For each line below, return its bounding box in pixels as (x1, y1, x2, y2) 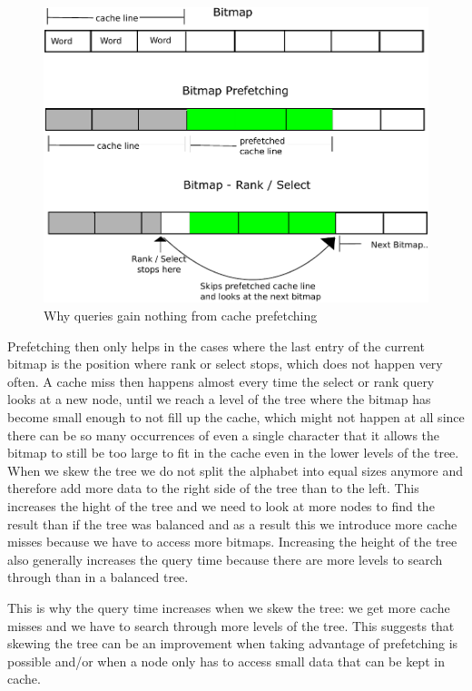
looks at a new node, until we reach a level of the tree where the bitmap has (7, 390, 431, 409)
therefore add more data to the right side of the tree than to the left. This (7, 479, 419, 498)
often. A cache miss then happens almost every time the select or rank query (7, 371, 435, 390)
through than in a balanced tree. (7, 568, 189, 587)
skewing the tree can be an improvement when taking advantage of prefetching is (7, 634, 458, 653)
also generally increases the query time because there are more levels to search (7, 549, 443, 568)
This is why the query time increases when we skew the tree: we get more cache (7, 597, 450, 617)
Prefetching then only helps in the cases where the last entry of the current (7, 336, 425, 355)
